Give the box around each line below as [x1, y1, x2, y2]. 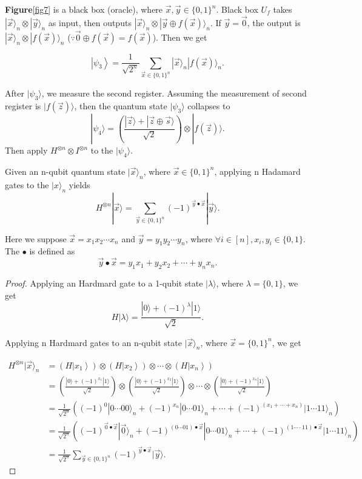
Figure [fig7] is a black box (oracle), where [5, 3, 163, 15]
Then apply [5, 144, 48, 157]
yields [69, 178, 90, 191]
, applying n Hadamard [214, 165, 301, 177]
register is [5, 100, 41, 112]
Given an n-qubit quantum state [5, 165, 126, 177]
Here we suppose [5, 232, 67, 245]
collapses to [187, 100, 230, 112]
